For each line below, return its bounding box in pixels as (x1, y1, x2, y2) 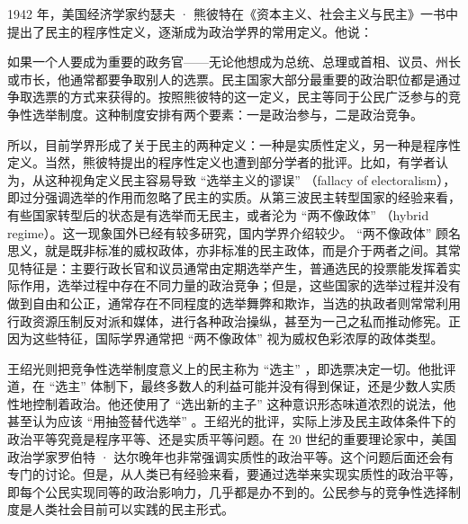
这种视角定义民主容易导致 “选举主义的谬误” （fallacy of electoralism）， (44, 170, 456, 189)
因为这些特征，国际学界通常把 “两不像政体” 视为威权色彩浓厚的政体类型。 (7, 329, 444, 348)
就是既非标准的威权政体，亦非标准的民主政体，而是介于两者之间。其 (44, 241, 448, 260)
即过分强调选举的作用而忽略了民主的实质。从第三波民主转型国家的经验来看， (7, 188, 461, 207)
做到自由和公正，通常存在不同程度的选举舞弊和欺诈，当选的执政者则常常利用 (7, 293, 461, 312)
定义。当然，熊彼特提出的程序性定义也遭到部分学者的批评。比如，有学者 (7, 153, 436, 172)
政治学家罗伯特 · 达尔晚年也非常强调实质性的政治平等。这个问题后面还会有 (7, 447, 454, 466)
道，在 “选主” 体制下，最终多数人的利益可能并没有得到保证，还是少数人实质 (7, 377, 456, 395)
